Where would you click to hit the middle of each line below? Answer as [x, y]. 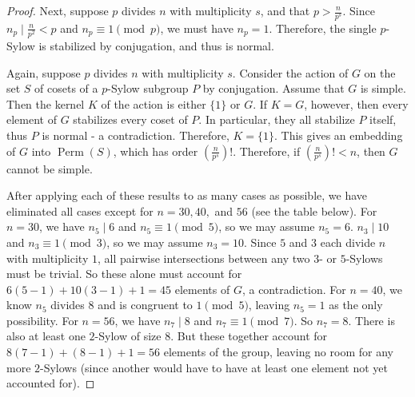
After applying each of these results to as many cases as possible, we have [187, 195]
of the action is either [154, 103]
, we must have [197, 28]
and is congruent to [145, 305]
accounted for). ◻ [51, 383]
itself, [383, 119]
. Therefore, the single [323, 28]
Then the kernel [46, 103]
